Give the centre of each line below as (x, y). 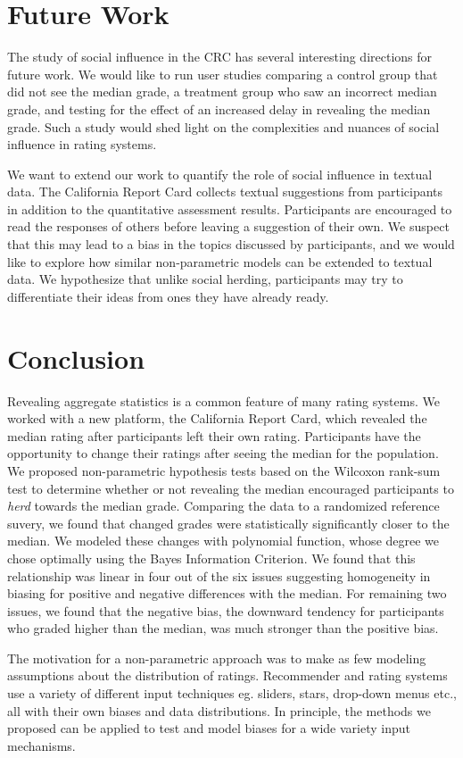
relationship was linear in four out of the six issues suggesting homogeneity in (219, 575)
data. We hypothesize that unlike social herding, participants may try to (205, 279)
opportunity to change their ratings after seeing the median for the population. (223, 453)
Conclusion (76, 358)
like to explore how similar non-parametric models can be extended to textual (220, 261)
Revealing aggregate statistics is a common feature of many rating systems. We (223, 400)
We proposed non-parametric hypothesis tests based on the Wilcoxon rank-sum (224, 470)
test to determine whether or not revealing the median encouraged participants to (231, 488)
